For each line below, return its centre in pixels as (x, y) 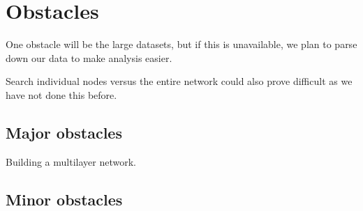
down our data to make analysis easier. (89, 57)
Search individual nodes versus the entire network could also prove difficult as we (179, 81)
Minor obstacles (64, 199)
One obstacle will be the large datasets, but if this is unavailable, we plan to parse (181, 44)
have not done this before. (61, 94)
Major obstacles (64, 132)
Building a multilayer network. (71, 161)
